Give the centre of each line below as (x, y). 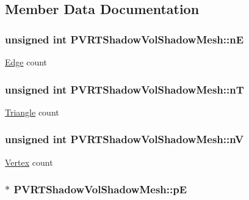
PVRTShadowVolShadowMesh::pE (100, 189)
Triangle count (32, 112)
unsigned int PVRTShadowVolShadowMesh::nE (125, 39)
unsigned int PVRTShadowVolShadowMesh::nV (125, 139)
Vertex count (29, 162)
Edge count (26, 62)
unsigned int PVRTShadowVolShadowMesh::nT (125, 89)
